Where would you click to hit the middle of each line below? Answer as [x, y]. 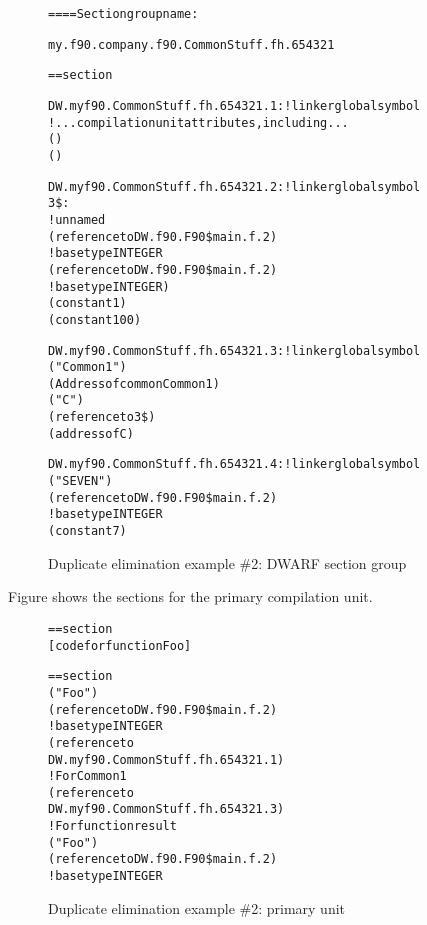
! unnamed [77, 219]
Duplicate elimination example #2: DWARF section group [227, 562]
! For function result [112, 826]
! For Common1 [87, 776]
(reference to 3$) [102, 417]
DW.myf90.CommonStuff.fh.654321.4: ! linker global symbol [234, 464]
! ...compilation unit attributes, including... [198, 122]
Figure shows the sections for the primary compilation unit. [190, 596]
